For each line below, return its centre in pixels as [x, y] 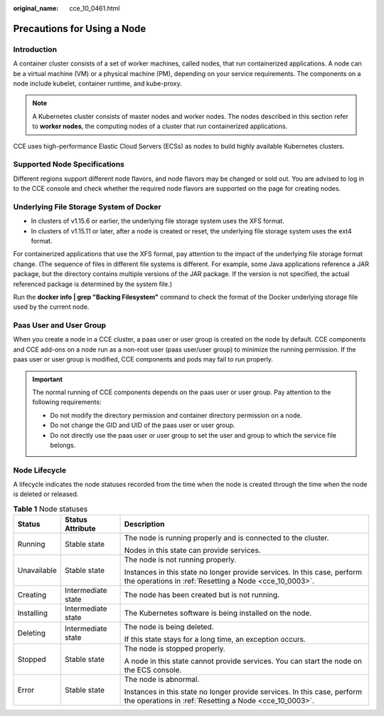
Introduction [35, 49]
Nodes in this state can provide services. [192, 550]
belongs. [63, 445]
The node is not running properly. [180, 560]
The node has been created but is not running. [202, 595]
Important [48, 379]
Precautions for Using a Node [80, 28]
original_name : [36, 8]
